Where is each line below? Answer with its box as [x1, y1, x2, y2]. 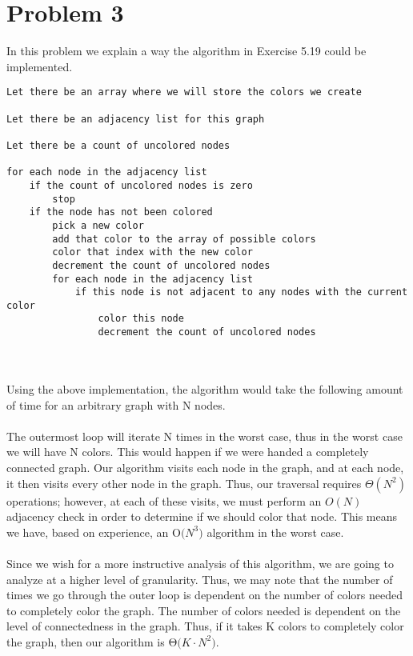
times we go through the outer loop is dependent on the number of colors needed [6, 586, 403, 603]
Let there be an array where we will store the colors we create [6, 86, 362, 98]
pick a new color [52, 219, 144, 231]
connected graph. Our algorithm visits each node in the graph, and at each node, [6, 458, 404, 475]
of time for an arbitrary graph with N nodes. [6, 396, 226, 413]
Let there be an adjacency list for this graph [6, 113, 265, 125]
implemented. [6, 58, 73, 74]
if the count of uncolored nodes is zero [29, 179, 253, 191]
